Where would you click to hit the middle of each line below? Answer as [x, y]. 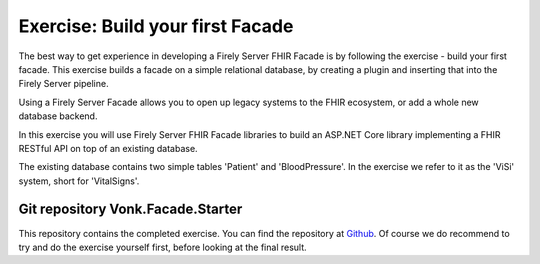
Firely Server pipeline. [63, 84]
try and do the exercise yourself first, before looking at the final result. [162, 247]
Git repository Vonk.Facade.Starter [130, 209]
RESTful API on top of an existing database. [108, 148]
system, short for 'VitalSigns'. [79, 181]
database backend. [58, 116]
